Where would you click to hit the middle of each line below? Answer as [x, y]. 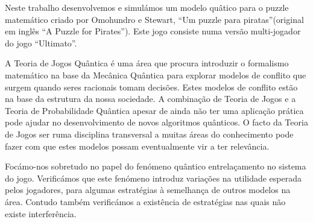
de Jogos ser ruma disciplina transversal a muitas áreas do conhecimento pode [149, 134]
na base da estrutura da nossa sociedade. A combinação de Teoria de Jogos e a [150, 99]
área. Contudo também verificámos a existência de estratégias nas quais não [145, 201]
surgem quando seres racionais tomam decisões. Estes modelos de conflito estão [151, 87]
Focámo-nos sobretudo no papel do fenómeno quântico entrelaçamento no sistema [156, 166]
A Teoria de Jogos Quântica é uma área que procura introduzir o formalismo [147, 63]
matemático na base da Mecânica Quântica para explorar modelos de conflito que [156, 75]
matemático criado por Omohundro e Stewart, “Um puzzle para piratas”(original [154, 19]
